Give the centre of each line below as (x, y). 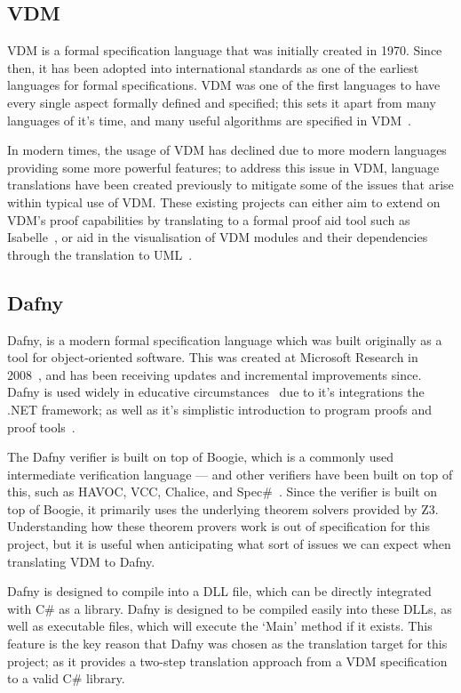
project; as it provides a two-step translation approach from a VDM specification (227, 661)
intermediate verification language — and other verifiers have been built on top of (230, 474)
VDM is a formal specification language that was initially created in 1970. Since (225, 50)
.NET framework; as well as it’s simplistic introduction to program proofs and (220, 409)
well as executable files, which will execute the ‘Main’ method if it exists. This (220, 626)
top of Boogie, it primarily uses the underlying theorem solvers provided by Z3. (223, 508)
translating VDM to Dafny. (81, 561)
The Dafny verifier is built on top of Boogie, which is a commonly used (201, 457)
